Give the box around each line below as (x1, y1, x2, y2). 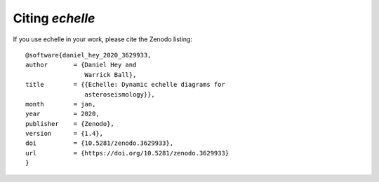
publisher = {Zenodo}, (25, 120, 115, 127)
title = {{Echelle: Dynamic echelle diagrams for (25, 80, 226, 89)
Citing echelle (13, 10, 95, 26)
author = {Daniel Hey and (25, 61, 137, 69)
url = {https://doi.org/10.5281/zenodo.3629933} (25, 149, 230, 157)
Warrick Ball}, (84, 71, 137, 78)
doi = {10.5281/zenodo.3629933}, (25, 139, 174, 147)
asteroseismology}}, (84, 90, 156, 98)
